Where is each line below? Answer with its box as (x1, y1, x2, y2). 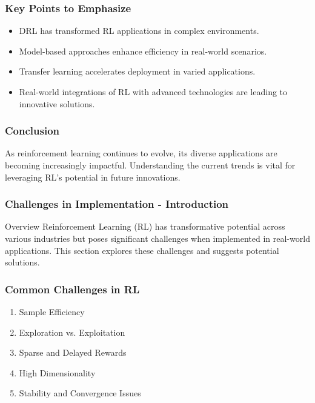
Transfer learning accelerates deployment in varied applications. (19, 65, 256, 78)
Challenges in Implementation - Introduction (5, 196, 229, 211)
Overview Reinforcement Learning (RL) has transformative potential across (5, 220, 285, 233)
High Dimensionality (19, 366, 96, 379)
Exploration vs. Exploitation (19, 325, 125, 338)
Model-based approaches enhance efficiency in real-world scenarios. (19, 44, 267, 57)
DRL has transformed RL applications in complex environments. (19, 24, 259, 37)
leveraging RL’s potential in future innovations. (5, 170, 181, 183)
